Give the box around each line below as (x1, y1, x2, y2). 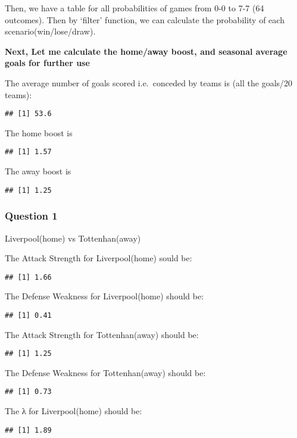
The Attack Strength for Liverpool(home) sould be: (5, 252, 192, 264)
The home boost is (5, 126, 73, 139)
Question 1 (5, 208, 58, 223)
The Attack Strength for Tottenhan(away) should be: (5, 328, 199, 340)
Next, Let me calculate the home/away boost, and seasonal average (5, 45, 287, 57)
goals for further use (5, 57, 90, 69)
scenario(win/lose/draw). (5, 25, 96, 37)
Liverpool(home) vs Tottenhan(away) (5, 231, 141, 244)
